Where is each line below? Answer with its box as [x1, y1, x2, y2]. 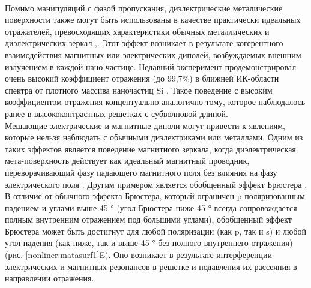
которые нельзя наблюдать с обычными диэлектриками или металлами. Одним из [5, 131, 303, 143]
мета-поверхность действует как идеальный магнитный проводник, [5, 154, 250, 167]
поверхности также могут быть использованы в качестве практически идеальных [5, 13, 301, 26]
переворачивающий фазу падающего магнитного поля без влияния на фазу [5, 166, 277, 178]
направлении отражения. [5, 272, 94, 284]
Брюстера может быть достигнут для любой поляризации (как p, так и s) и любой [5, 224, 306, 237]
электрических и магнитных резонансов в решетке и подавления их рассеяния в [5, 260, 297, 272]
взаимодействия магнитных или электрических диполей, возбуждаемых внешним [5, 48, 301, 61]
